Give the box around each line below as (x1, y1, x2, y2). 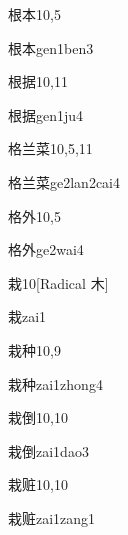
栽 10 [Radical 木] (8, 272, 109, 293)
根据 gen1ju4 (8, 104, 84, 125)
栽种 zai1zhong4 (8, 373, 103, 394)
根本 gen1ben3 (8, 37, 94, 58)
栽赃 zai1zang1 (8, 507, 96, 528)
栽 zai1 (8, 306, 47, 327)
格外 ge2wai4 (8, 239, 84, 260)
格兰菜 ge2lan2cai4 (8, 171, 120, 192)
